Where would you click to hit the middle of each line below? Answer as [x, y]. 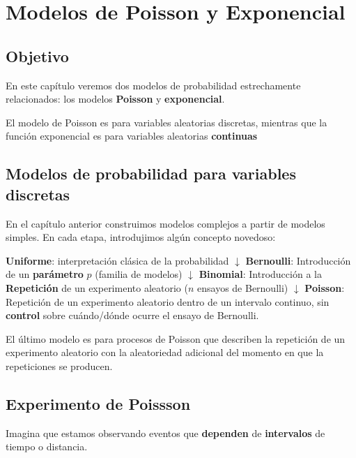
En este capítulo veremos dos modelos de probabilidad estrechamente [153, 85]
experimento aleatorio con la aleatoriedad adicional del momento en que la [165, 352]
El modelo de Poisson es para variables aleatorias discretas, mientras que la [167, 122]
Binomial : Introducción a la [260, 274]
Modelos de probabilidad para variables [151, 173]
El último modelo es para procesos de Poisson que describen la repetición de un [176, 338]
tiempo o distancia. [47, 446]
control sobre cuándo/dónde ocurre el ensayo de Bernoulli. [132, 315]
